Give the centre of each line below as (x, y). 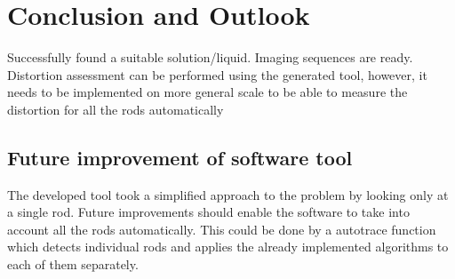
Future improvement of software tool (180, 157)
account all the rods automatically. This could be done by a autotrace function (222, 229)
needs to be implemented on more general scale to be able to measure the (208, 92)
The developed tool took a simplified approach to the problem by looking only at (228, 194)
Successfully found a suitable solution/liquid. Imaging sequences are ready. (210, 57)
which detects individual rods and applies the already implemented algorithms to (228, 247)
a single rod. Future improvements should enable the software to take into (208, 212)
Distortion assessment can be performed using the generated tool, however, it (217, 74)
